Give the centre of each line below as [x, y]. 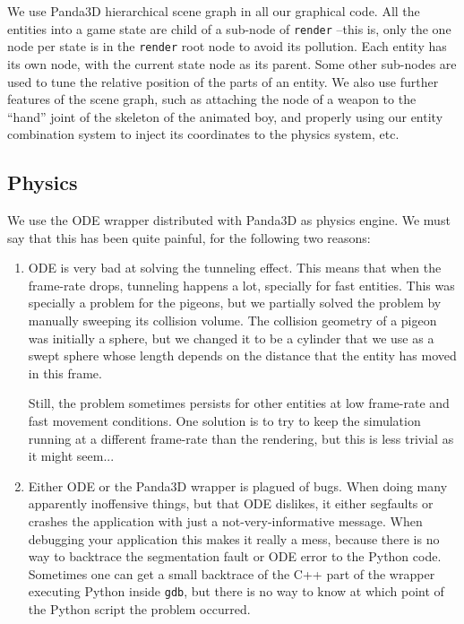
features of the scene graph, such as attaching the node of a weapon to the [212, 99]
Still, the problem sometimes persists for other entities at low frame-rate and [239, 403]
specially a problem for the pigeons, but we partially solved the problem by [235, 303]
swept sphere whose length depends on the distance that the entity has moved [242, 355]
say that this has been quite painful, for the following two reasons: [189, 237]
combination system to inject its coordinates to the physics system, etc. [203, 134]
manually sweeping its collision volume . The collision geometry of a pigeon [232, 321]
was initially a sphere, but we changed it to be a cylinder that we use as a [231, 338]
